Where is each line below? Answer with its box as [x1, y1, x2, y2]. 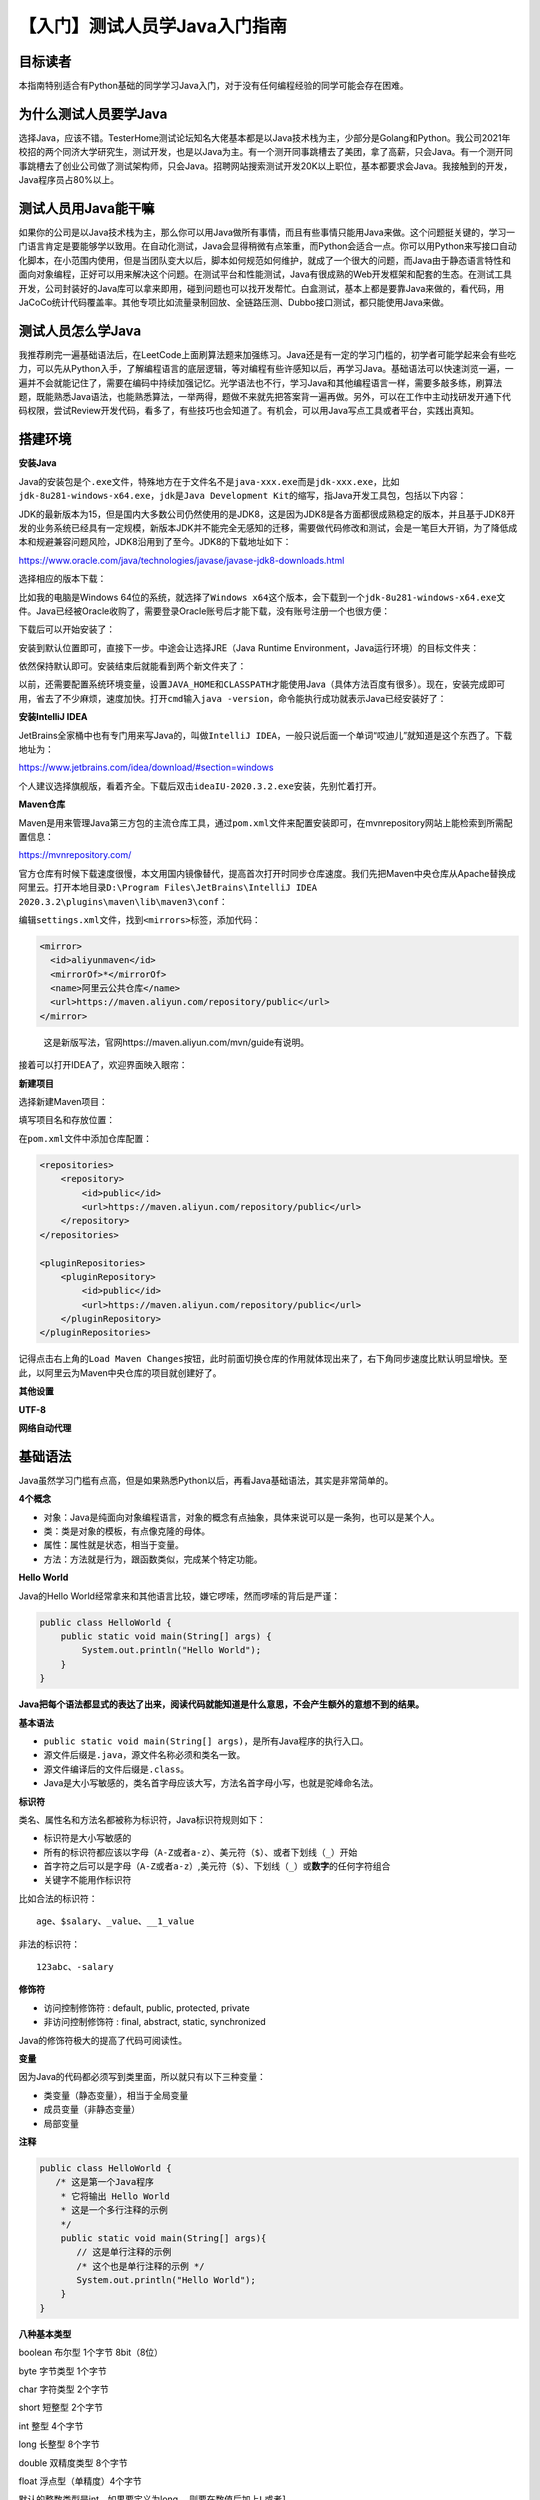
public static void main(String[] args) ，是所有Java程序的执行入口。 [43, 1735, 369, 1747]
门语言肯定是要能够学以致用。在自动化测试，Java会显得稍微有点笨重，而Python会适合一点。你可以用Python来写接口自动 [18, 240, 517, 252]
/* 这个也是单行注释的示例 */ [76, 2260, 205, 2272]
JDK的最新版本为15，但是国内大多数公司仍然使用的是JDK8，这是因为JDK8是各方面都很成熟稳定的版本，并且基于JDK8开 [18, 508, 515, 520]
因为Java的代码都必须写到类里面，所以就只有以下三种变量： [18, 2071, 267, 2083]
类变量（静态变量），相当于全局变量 [43, 2089, 189, 2101]
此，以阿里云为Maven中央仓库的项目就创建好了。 [18, 1366, 222, 1379]
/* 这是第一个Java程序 [55, 2176, 154, 2188]
